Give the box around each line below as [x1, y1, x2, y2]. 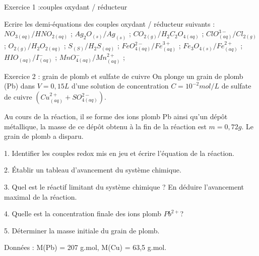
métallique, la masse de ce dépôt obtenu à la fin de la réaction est [4, 121, 207, 131]
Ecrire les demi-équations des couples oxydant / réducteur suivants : [4, 18, 215, 29]
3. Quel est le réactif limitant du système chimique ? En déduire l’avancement [4, 182, 244, 192]
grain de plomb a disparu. [4, 131, 84, 141]
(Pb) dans [4, 80, 35, 91]
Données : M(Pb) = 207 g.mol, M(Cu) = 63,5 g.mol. [4, 242, 167, 252]
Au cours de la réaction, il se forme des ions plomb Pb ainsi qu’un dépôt [4, 111, 228, 122]
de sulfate [221, 80, 251, 91]
